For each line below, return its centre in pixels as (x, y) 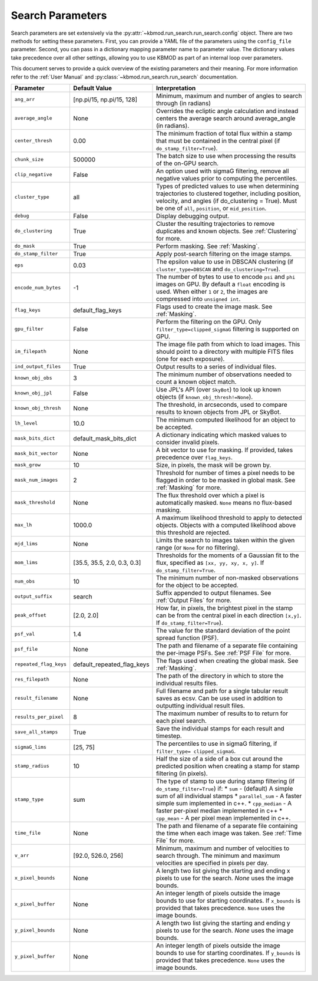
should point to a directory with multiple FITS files (225, 351)
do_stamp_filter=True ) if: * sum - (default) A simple (225, 788)
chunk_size (29, 159)
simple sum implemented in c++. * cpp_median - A (224, 803)
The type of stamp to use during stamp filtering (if (225, 781)
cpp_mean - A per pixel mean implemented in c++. (223, 818)
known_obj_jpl (33, 393)
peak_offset (30, 615)
